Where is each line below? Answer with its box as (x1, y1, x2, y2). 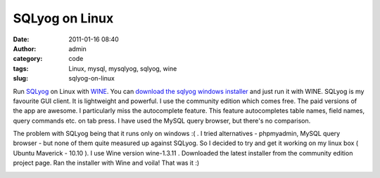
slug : (13, 74, 28, 83)
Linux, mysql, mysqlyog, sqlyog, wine (68, 64, 177, 73)
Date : (13, 35, 30, 43)
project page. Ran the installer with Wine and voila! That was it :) (13, 158, 200, 167)
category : (13, 55, 43, 63)
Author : (13, 44, 37, 53)
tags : (13, 64, 29, 73)
